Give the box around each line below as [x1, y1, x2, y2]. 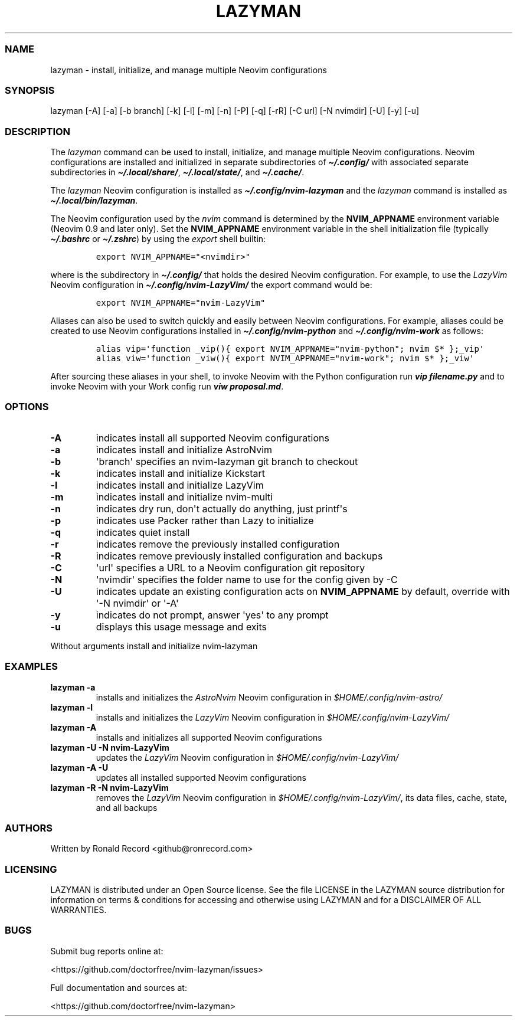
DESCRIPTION [5, 125, 71, 138]
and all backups [96, 802, 158, 813]
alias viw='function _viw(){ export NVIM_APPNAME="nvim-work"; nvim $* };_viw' [96, 354, 475, 363]
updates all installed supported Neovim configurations [96, 772, 306, 783]
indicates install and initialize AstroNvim [96, 443, 273, 456]
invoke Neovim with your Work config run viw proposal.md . [50, 381, 284, 391]
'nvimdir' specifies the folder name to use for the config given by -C [96, 573, 398, 585]
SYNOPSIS [5, 84, 55, 96]
